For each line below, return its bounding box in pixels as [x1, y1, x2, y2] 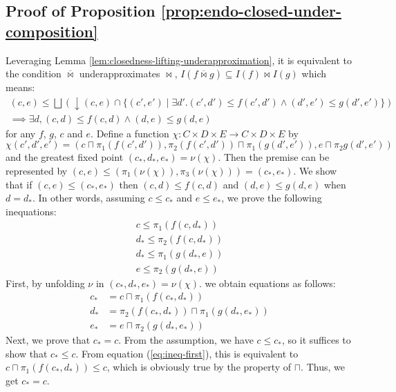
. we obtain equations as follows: [198, 275, 336, 290]
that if [6, 177, 32, 191]
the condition [6, 66, 62, 81]
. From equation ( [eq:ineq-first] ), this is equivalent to [75, 346, 299, 360]
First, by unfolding [6, 275, 85, 290]
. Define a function [91, 126, 169, 140]
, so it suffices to [282, 333, 351, 347]
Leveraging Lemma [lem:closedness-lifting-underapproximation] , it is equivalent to [6, 52, 352, 67]
